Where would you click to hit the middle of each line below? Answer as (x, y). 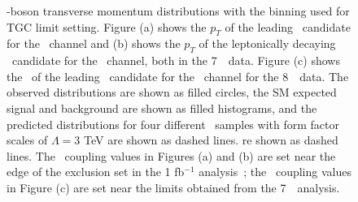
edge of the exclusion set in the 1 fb (96, 172)
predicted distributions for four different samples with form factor (173, 124)
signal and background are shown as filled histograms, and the (162, 107)
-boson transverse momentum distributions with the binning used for (178, 11)
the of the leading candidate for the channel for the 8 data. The (178, 76)
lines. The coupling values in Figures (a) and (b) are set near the (171, 155)
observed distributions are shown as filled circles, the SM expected (172, 92)
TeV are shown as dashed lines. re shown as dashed (211, 140)
